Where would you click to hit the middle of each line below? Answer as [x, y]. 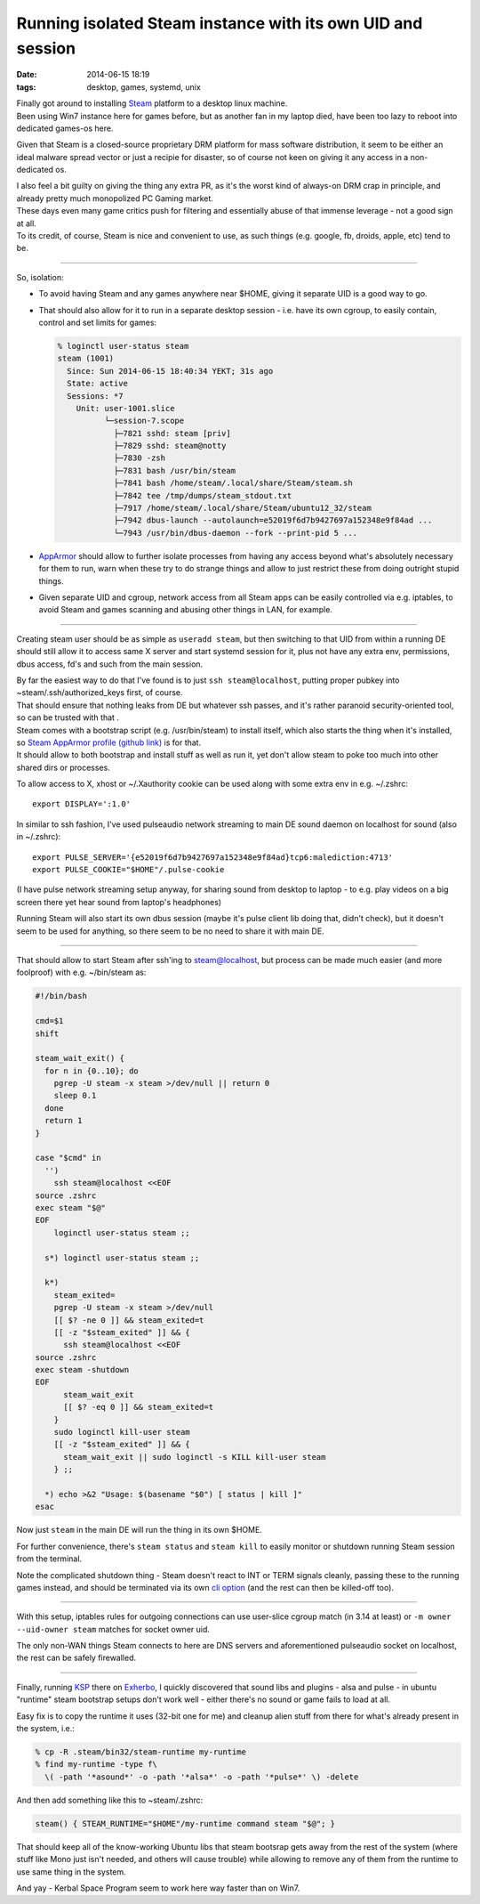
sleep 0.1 [75, 1096]
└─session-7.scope [144, 421]
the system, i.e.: [46, 1729]
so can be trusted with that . [68, 717]
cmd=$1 [49, 1021]
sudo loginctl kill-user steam [122, 1432]
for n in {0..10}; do [92, 1071]
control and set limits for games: [98, 322]
